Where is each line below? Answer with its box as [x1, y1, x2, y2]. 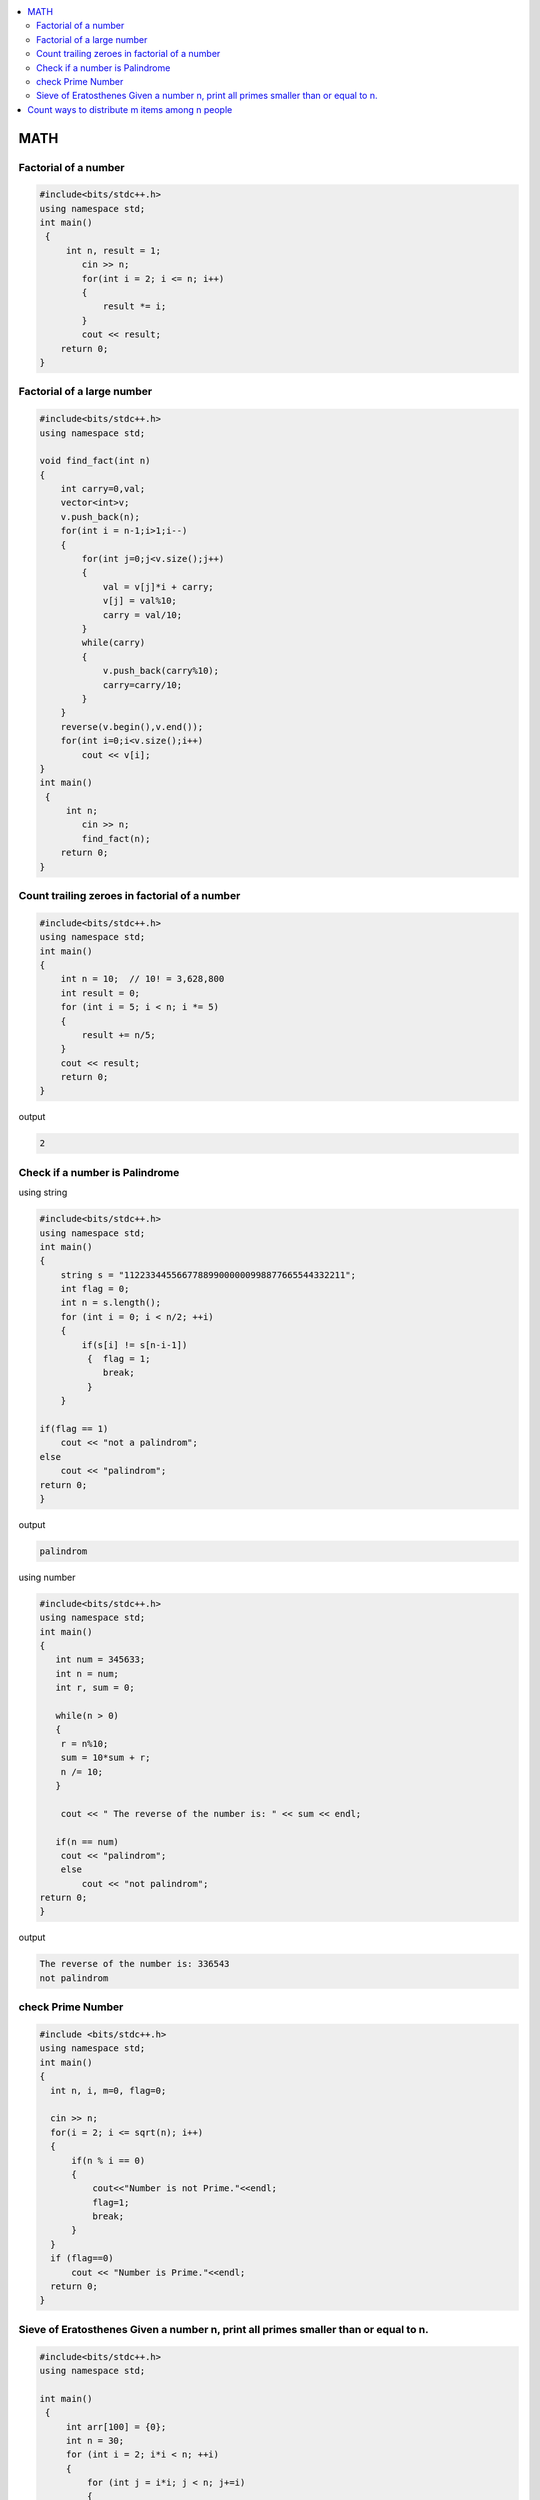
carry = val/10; [102, 609, 183, 620]
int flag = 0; [60, 1283, 130, 1295]
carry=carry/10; [102, 679, 183, 690]
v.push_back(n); [60, 511, 140, 522]
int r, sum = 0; [55, 1682, 135, 1694]
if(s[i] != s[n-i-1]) [81, 1339, 188, 1350]
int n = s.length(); [60, 1297, 162, 1309]
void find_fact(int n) [39, 455, 151, 467]
